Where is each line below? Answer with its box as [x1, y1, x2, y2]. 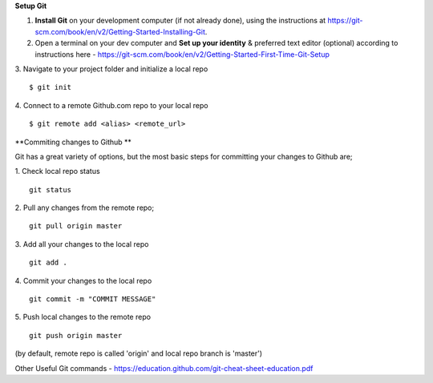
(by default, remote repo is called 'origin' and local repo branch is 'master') [14, 349, 263, 358]
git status [29, 185, 72, 194]
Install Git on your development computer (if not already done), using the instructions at [34, 16, 326, 26]
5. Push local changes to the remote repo [14, 312, 152, 322]
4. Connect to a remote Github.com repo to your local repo [14, 100, 208, 110]
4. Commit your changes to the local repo [14, 276, 152, 285]
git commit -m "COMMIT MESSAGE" [29, 295, 156, 304]
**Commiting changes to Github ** [14, 137, 132, 147]
